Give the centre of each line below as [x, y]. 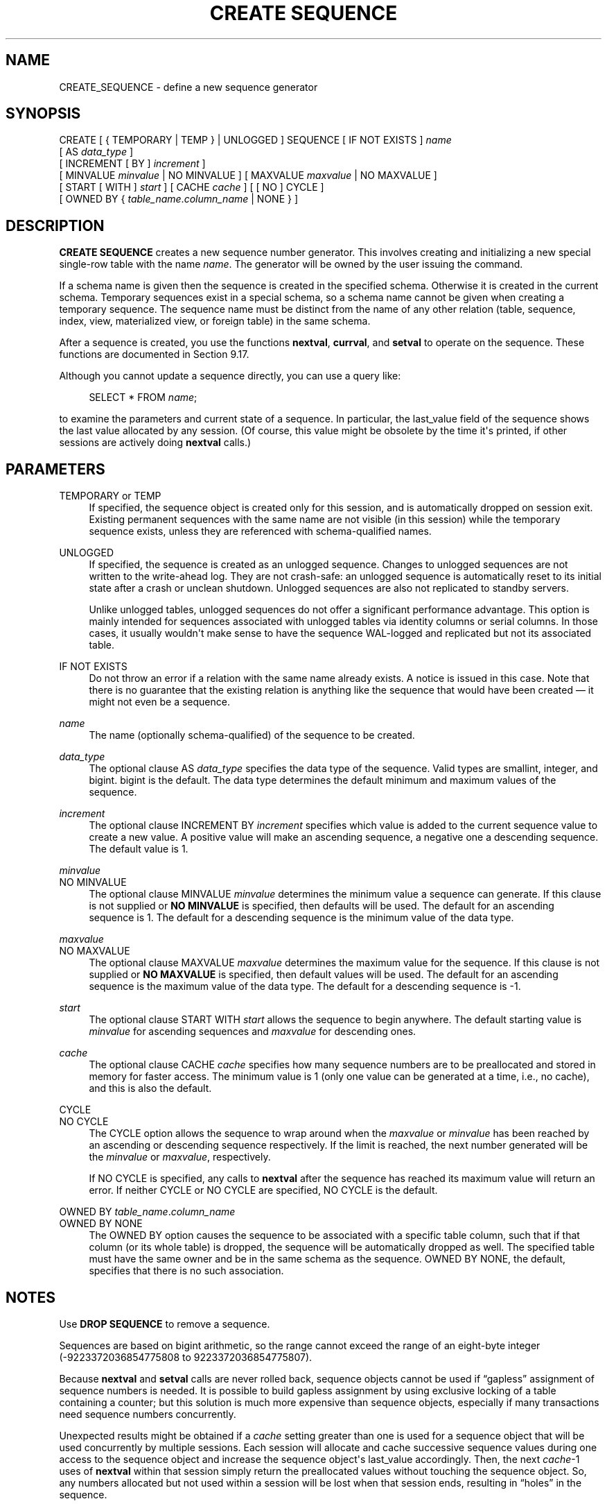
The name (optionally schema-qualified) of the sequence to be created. [252, 735]
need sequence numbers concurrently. [148, 1414]
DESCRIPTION [55, 225]
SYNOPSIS [43, 114]
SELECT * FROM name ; [143, 397]
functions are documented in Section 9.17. [154, 354]
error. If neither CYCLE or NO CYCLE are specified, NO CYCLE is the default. [263, 1190]
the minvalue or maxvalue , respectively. [180, 1157]
